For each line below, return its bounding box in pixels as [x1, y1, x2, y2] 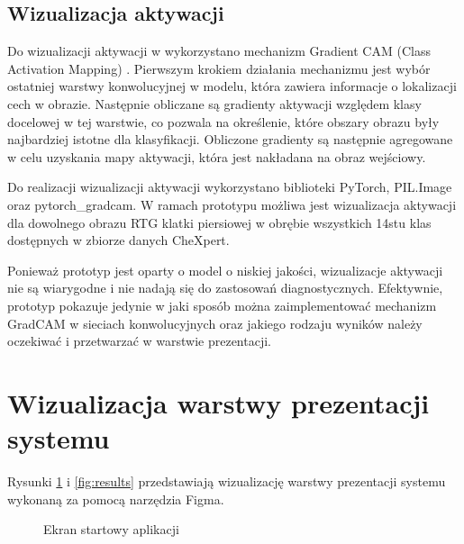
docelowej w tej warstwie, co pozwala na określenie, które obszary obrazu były [7, 112, 440, 131]
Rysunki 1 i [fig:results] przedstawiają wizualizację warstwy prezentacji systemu [7, 472, 446, 491]
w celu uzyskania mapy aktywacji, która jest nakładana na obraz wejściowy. [7, 147, 426, 166]
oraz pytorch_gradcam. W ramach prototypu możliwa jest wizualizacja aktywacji [7, 195, 457, 213]
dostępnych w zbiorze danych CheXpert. [7, 231, 230, 249]
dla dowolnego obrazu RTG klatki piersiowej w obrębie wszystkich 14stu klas [7, 213, 432, 231]
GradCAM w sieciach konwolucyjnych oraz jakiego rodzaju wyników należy [7, 313, 423, 332]
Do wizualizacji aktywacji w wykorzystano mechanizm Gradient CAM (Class [7, 41, 431, 60]
